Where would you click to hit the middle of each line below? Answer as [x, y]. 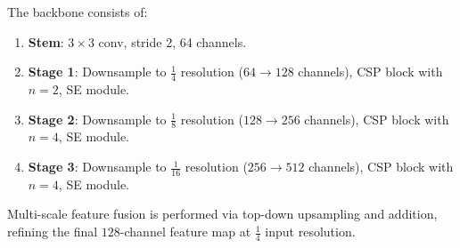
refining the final [53, 232]
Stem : [46, 41]
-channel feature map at [185, 232]
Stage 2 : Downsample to [97, 119]
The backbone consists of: [78, 12]
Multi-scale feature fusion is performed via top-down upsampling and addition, [222, 214]
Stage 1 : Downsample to [97, 72]
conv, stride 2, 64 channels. [172, 41]
